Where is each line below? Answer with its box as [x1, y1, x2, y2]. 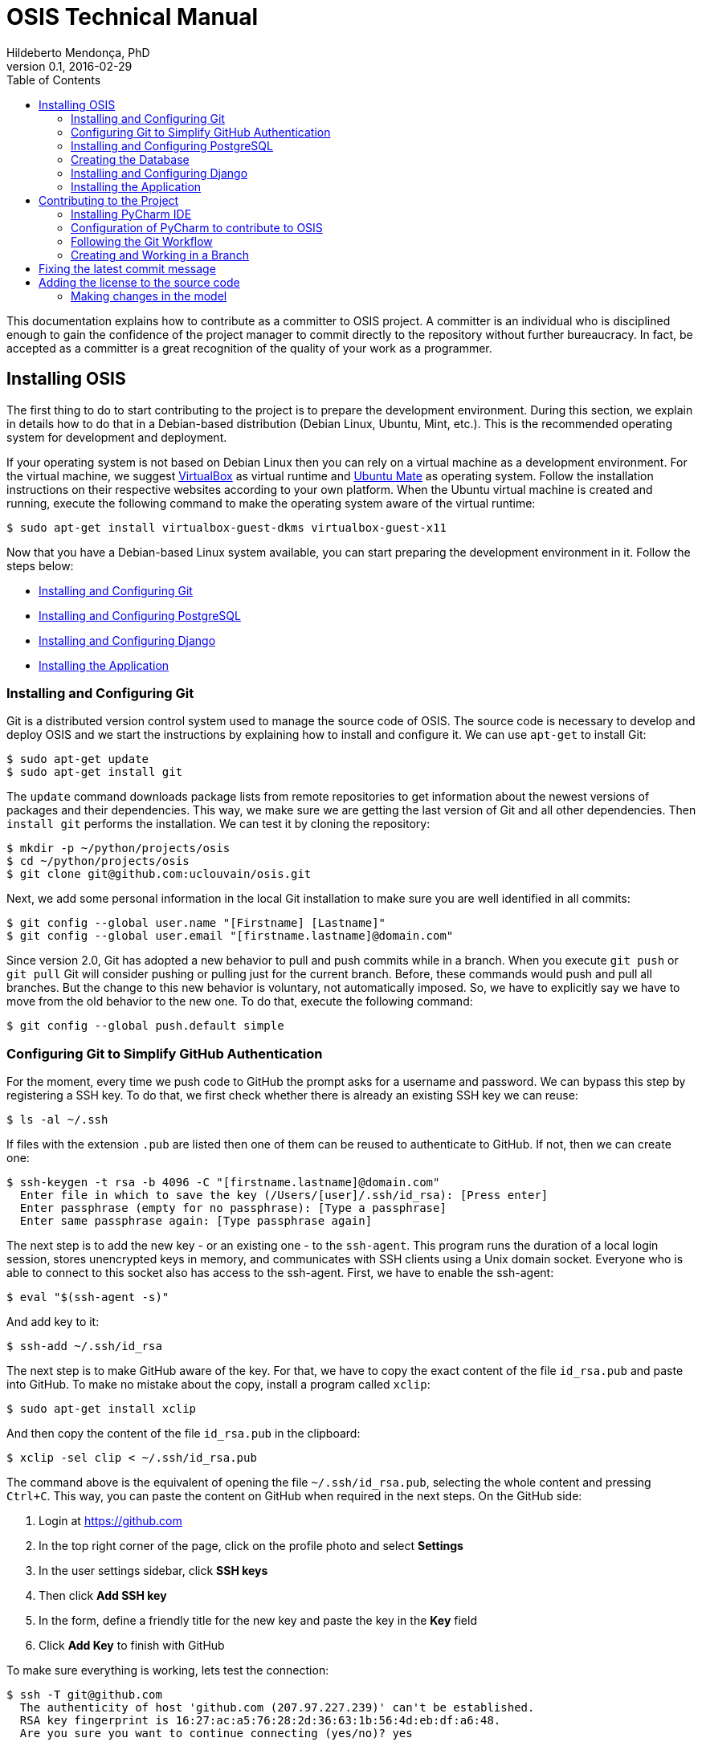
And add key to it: [6, 1315, 100, 1329]
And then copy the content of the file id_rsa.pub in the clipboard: [6, 1426, 361, 1441]
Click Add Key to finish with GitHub [39, 1638, 225, 1653]
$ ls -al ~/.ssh [6, 1113, 108, 1127]
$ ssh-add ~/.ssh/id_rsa [6, 1340, 162, 1353]
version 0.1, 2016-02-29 [6, 59, 133, 73]
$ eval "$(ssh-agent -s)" [6, 1291, 169, 1304]
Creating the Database [71, 152, 190, 166]
